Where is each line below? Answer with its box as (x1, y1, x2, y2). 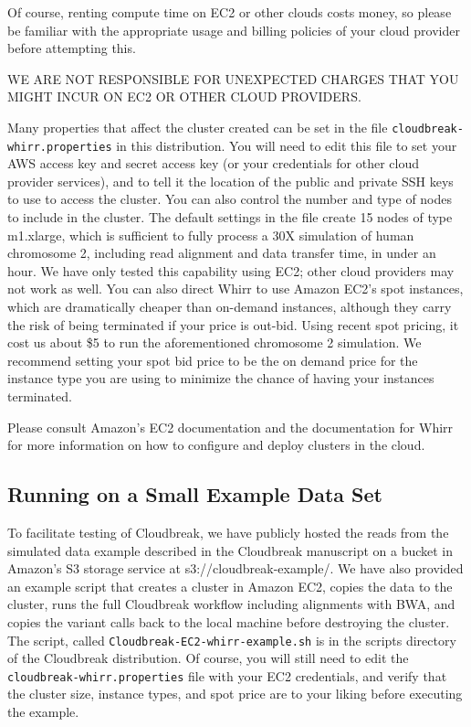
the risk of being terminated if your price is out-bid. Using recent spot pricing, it (7, 315, 459, 334)
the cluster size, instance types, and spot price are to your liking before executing (7, 684, 463, 703)
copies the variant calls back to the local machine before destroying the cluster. (7, 612, 450, 631)
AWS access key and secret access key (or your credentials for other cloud (7, 154, 419, 173)
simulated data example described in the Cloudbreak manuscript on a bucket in (7, 540, 454, 560)
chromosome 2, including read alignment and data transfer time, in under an (7, 243, 436, 262)
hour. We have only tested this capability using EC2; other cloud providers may (7, 261, 455, 280)
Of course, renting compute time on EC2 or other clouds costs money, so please (7, 3, 452, 21)
